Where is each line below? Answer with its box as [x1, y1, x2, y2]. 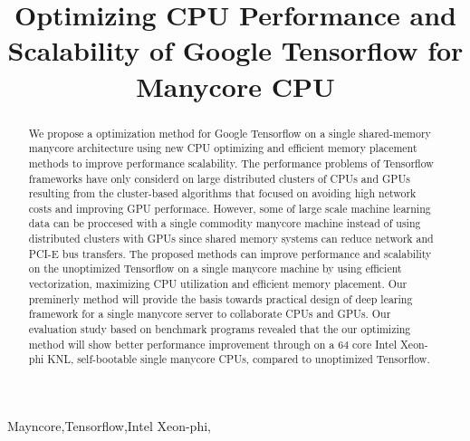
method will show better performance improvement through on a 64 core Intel [28, 336, 397, 351]
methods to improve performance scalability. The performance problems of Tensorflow [28, 155, 434, 170]
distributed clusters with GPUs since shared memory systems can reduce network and [28, 231, 434, 246]
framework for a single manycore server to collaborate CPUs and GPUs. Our [28, 306, 391, 321]
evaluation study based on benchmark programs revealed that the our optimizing [28, 321, 411, 337]
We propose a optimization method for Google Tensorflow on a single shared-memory [28, 125, 431, 140]
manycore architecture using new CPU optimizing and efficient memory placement [28, 140, 417, 156]
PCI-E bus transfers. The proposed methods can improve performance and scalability [28, 245, 432, 261]
